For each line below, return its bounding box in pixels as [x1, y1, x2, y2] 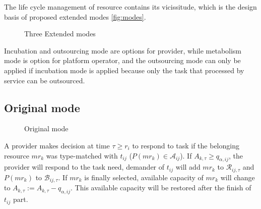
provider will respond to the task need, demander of [4, 162, 165, 172]
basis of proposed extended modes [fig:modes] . [4, 11, 146, 22]
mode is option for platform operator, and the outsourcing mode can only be [4, 55, 241, 66]
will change [220, 172, 255, 182]
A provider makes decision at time [4, 140, 110, 150]
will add [175, 162, 201, 172]
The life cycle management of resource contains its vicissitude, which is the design [4, 2, 257, 12]
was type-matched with [46, 150, 118, 161]
